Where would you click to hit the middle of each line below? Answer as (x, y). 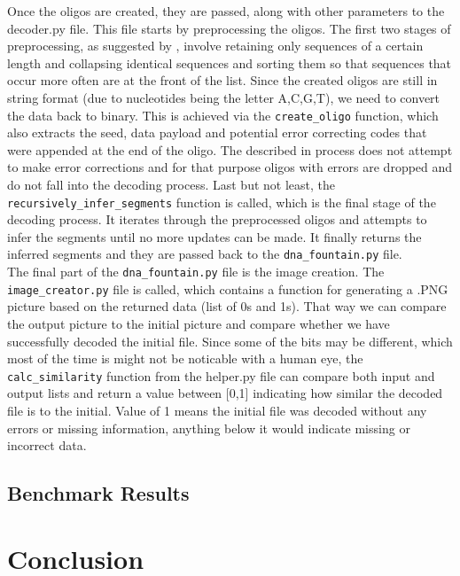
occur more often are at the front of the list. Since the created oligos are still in (222, 80)
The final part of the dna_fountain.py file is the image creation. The (196, 272)
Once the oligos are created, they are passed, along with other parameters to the (226, 11)
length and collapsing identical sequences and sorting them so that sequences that (230, 62)
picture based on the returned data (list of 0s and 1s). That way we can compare (227, 306)
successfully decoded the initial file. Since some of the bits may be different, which (230, 341)
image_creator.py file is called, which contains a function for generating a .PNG (228, 288)
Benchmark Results (98, 493)
